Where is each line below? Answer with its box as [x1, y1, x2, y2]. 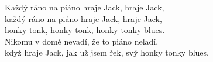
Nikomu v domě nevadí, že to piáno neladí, [5, 35, 159, 47]
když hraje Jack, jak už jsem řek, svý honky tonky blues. [5, 46, 209, 59]
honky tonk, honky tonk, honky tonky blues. [5, 24, 165, 36]
